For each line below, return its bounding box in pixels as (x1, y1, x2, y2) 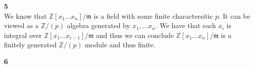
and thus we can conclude (96, 30, 174, 40)
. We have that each (155, 20, 216, 31)
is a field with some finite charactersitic (94, 10, 213, 21)
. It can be (218, 10, 251, 21)
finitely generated (4, 39, 57, 50)
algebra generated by (67, 20, 130, 31)
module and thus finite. (85, 39, 155, 50)
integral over (4, 30, 42, 40)
